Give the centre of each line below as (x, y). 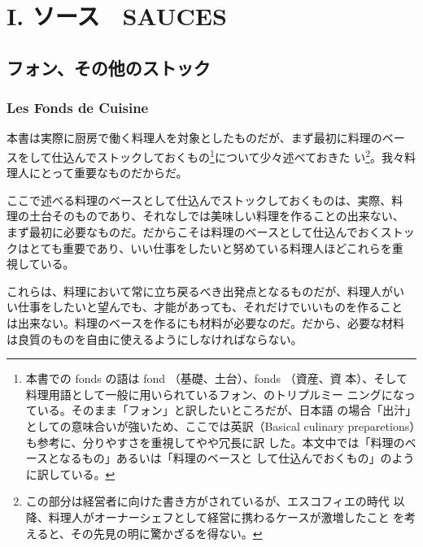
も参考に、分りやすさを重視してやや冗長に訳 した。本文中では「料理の (215, 442)
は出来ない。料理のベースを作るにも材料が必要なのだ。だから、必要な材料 (205, 322)
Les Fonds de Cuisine (78, 108)
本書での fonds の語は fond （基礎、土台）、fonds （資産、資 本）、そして (216, 378)
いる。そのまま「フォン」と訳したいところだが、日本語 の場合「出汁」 (224, 410)
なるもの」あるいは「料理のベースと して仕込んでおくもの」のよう (237, 458)
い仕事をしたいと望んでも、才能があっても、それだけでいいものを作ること (205, 307)
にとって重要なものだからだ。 (108, 173)
